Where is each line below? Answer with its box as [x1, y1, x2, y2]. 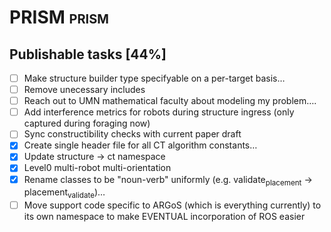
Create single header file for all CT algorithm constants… [23, 139, 258, 151]
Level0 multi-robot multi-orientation [23, 162, 172, 174]
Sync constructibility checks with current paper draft [23, 128, 242, 140]
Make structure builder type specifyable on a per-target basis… [23, 72, 286, 84]
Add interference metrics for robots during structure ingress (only [23, 106, 295, 118]
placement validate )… [23, 186, 106, 201]
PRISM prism [9, 6, 109, 29]
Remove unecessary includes [23, 84, 146, 96]
